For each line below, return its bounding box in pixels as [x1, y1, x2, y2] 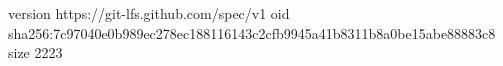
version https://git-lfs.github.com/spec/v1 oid [8, 3, 290, 23]
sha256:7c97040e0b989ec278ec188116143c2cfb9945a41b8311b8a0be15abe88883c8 [8, 22, 496, 43]
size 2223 [8, 42, 63, 63]
